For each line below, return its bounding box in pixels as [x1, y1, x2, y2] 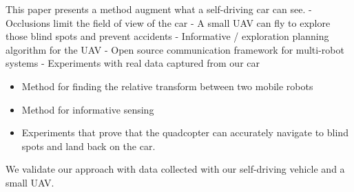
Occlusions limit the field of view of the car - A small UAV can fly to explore [6, 15, 331, 30]
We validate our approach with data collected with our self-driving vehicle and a [6, 162, 345, 176]
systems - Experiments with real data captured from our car [6, 56, 260, 70]
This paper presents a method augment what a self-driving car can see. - [6, 2, 312, 16]
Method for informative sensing [21, 102, 154, 116]
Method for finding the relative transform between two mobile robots [21, 78, 313, 93]
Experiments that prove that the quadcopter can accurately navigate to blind [21, 125, 348, 140]
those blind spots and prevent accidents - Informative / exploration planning [6, 29, 329, 43]
